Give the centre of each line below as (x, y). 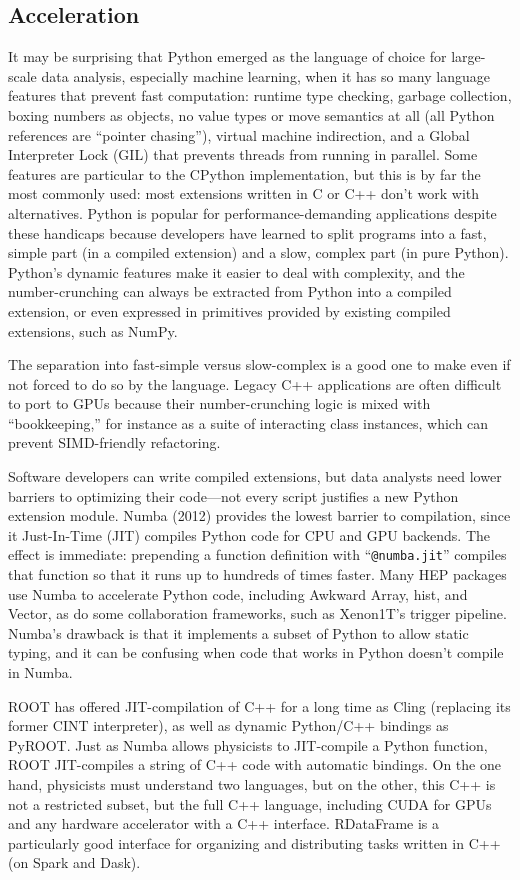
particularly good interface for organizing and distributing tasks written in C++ (254, 842)
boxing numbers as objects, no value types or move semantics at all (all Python (251, 114)
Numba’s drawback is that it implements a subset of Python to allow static (238, 632)
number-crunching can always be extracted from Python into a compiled (230, 291)
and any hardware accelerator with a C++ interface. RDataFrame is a (223, 823)
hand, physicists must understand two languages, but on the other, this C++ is (252, 784)
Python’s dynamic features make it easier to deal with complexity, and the (236, 271)
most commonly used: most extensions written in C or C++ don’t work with (244, 193)
